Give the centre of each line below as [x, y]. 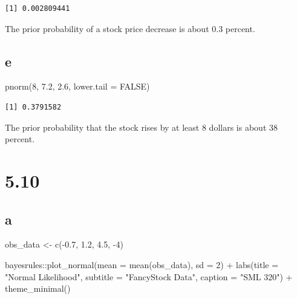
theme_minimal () [38, 288]
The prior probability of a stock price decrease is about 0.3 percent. [130, 28]
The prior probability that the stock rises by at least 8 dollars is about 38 [141, 127]
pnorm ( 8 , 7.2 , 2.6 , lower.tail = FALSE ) [77, 86]
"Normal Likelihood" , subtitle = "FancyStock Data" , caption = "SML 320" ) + [149, 276]
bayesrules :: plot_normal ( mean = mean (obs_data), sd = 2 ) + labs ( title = [142, 264]
